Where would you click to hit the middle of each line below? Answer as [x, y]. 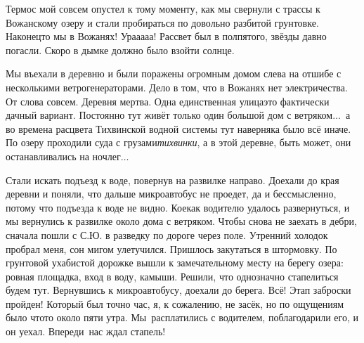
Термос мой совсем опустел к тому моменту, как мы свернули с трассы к [163, 8]
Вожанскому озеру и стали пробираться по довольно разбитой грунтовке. [162, 22]
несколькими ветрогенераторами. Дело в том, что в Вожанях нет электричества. [177, 87]
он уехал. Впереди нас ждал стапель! [86, 331]
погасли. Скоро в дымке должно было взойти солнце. [120, 50]
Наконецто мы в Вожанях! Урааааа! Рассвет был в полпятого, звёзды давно [166, 36]
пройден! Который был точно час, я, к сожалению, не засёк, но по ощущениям [175, 303]
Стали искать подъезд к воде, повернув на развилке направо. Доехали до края [173, 180]
